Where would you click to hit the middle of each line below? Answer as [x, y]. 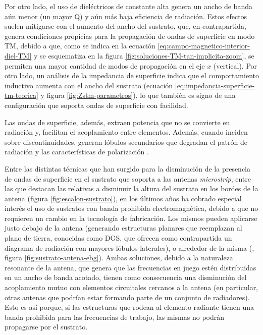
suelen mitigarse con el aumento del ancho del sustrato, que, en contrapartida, [125, 26]
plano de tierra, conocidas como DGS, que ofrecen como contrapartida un [118, 238]
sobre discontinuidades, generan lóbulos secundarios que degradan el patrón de [126, 142]
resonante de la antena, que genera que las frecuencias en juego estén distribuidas [130, 267]
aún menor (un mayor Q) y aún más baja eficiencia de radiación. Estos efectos [126, 16]
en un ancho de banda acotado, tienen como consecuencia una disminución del [126, 277]
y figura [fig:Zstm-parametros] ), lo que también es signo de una [138, 95]
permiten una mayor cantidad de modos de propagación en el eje [105, 65]
